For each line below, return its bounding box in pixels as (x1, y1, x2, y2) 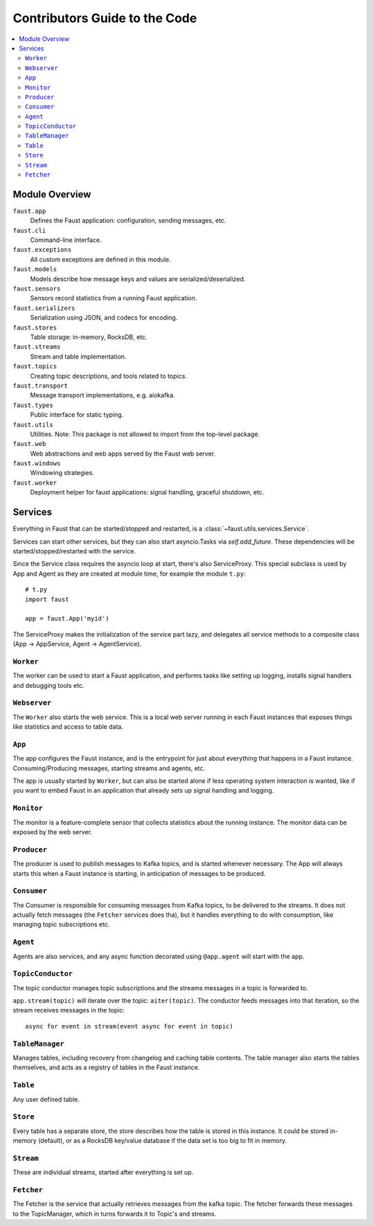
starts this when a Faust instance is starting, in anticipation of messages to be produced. (12, 869, 266, 877)
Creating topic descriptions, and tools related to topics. (30, 372, 187, 380)
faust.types (12, 401, 53, 409)
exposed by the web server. (12, 827, 93, 836)
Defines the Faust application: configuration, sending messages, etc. (30, 216, 226, 225)
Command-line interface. (30, 236, 102, 244)
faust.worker (12, 478, 57, 487)
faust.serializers (12, 304, 75, 312)
